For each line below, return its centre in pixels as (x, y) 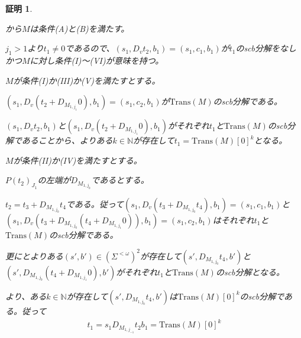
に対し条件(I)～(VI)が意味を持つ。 (97, 60)
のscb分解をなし (266, 48)
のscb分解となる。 (250, 272)
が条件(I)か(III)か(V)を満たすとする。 (87, 80)
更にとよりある (34, 256)
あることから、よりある (67, 140)
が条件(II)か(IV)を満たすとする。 (77, 160)
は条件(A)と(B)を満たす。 (80, 28)
